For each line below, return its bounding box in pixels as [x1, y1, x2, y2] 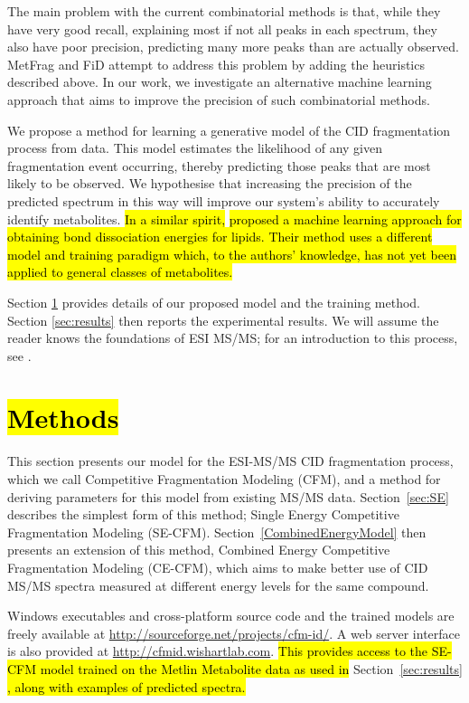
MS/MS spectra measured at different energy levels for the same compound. [7, 575, 429, 594]
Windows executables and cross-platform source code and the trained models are [7, 606, 455, 625]
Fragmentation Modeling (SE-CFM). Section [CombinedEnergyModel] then [7, 522, 427, 541]
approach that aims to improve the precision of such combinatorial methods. [7, 90, 430, 109]
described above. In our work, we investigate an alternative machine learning [7, 72, 432, 91]
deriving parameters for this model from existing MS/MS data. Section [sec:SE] [7, 487, 449, 506]
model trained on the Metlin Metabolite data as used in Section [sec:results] [40, 659, 463, 678]
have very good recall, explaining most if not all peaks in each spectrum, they [7, 19, 437, 38]
